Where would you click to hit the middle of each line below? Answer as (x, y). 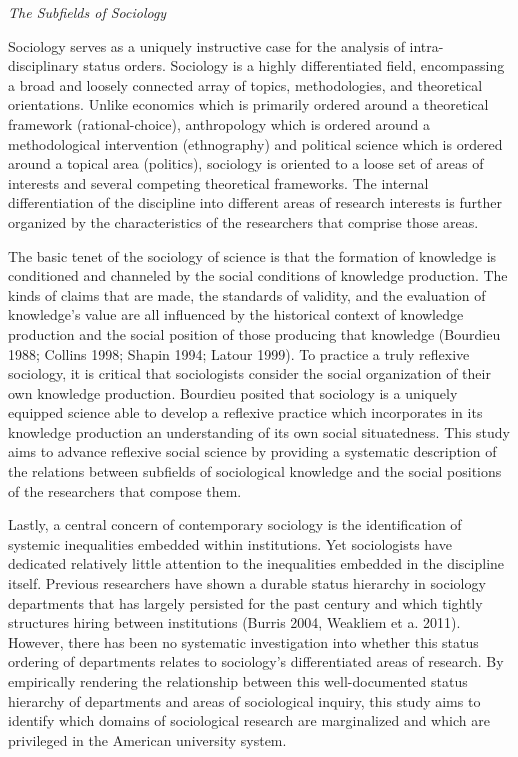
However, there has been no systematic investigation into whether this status (243, 641)
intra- (426, 45)
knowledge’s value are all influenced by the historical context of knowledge (236, 314)
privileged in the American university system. (147, 739)
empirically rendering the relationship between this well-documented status (238, 681)
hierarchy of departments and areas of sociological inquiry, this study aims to (244, 700)
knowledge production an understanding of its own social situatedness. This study (259, 431)
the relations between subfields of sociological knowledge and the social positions (255, 471)
